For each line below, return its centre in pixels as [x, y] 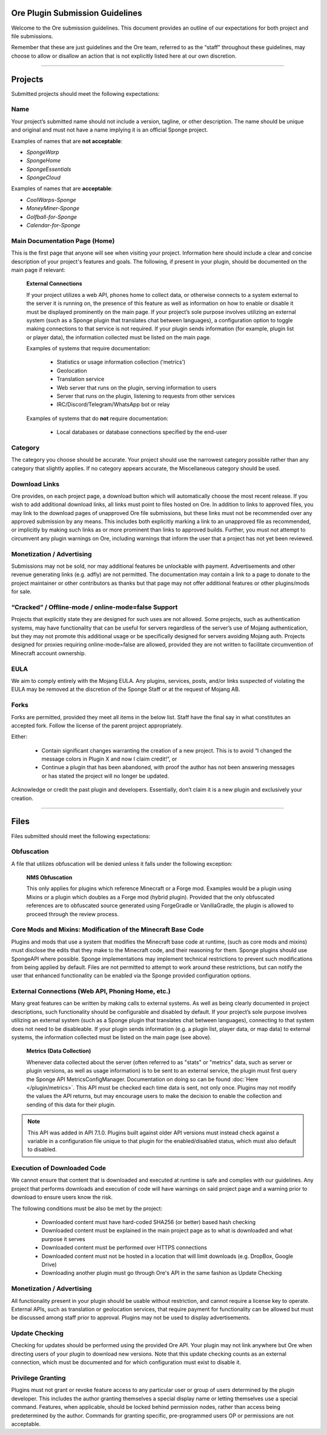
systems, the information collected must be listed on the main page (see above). [111, 1037]
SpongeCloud [43, 178]
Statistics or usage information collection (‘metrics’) [121, 362]
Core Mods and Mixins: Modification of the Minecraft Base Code [107, 930]
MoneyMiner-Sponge [53, 208]
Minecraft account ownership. [49, 653]
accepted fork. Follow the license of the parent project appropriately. [97, 725]
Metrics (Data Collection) [59, 1051]
